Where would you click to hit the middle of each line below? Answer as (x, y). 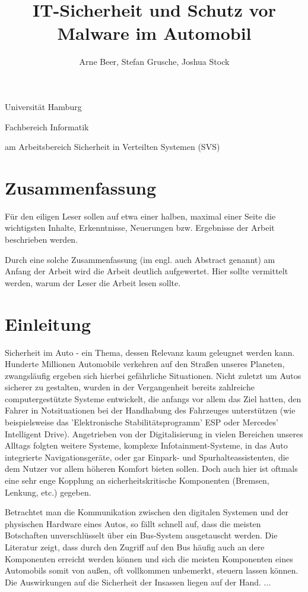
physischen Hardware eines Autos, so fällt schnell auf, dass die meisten (133, 523)
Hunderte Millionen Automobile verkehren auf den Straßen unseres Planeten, (145, 364)
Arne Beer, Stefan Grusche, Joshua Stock (154, 62)
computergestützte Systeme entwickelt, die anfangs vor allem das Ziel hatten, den (153, 398)
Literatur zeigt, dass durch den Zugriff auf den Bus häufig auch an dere (135, 547)
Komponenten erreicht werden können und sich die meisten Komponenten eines (149, 558)
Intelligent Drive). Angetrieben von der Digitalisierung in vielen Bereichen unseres (154, 433)
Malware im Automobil (154, 33)
